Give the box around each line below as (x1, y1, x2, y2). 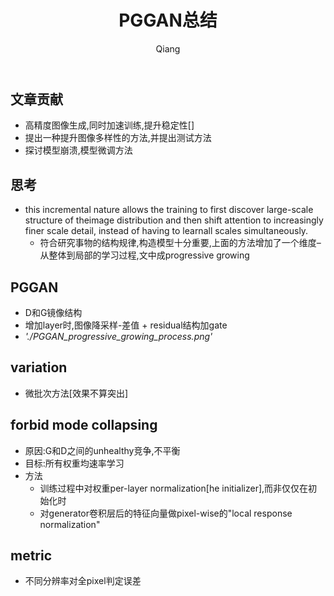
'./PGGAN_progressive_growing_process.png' (24, 330, 213, 342)
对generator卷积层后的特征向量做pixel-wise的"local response (39, 507, 293, 519)
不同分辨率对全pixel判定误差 (24, 575, 142, 587)
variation (10, 359, 68, 376)
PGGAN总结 (118, 9, 218, 32)
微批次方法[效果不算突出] (24, 387, 129, 399)
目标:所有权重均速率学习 (24, 457, 125, 469)
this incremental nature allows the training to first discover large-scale (24, 204, 314, 216)
